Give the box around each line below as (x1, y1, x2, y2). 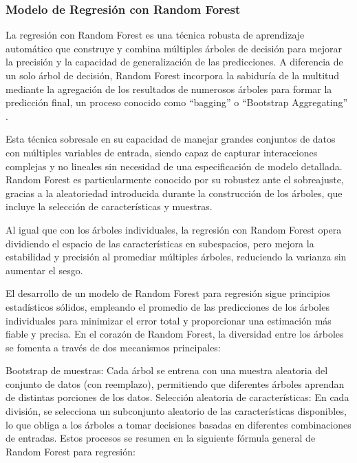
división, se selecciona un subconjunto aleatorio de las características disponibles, (6, 404, 347, 418)
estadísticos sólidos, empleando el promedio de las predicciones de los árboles (6, 299, 329, 313)
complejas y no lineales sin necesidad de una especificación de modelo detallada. (6, 158, 343, 173)
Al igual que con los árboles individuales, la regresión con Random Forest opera (6, 222, 342, 236)
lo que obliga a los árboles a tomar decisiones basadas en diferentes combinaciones (6, 417, 351, 431)
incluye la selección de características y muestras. (6, 199, 213, 214)
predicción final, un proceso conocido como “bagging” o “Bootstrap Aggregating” (6, 95, 348, 110)
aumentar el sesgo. (6, 263, 83, 277)
